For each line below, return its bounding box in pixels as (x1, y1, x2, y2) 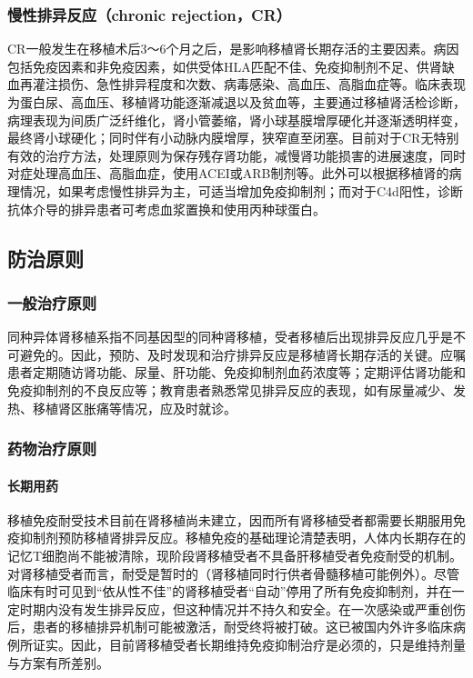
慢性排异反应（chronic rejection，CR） (7, 3, 292, 25)
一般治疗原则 (7, 291, 97, 314)
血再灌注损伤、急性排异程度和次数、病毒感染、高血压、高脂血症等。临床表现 (7, 75, 466, 94)
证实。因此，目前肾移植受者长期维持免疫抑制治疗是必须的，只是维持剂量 (32, 634, 466, 653)
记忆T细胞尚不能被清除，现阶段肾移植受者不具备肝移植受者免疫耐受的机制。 (7, 545, 463, 564)
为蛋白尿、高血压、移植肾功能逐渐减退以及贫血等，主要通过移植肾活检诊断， (7, 93, 466, 111)
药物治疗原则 (7, 437, 97, 460)
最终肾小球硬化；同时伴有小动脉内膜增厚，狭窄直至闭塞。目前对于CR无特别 (7, 128, 459, 147)
